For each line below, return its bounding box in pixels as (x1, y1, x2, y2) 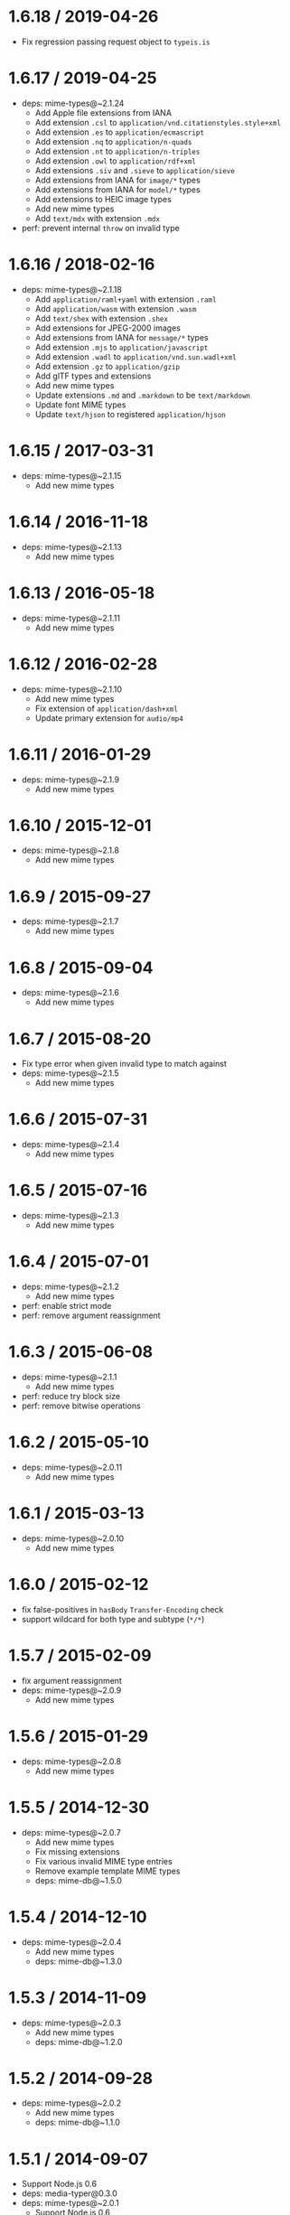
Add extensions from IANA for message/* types (34, 332, 209, 342)
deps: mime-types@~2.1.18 (21, 284, 123, 294)
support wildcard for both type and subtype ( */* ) (21, 1613, 205, 1624)
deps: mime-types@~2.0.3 (21, 2017, 122, 2028)
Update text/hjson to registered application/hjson (34, 408, 227, 419)
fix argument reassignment (21, 1675, 123, 1686)
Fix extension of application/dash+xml (34, 703, 178, 714)
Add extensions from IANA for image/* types (34, 174, 201, 185)
